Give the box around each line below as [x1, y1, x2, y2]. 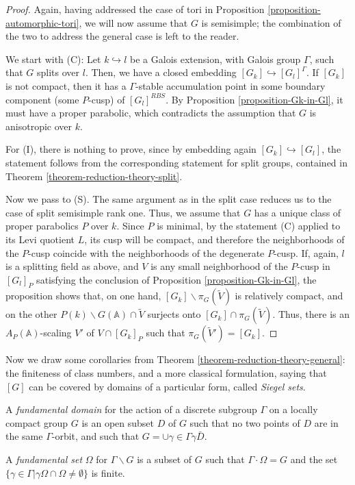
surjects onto [147, 307, 201, 321]
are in [314, 415, 339, 430]
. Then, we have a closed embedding [85, 65, 237, 79]
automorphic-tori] [5, 15, 79, 29]
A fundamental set [5, 452, 83, 467]
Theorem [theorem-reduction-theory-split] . [5, 169, 183, 183]
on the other [5, 307, 57, 321]
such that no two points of [189, 415, 300, 430]
